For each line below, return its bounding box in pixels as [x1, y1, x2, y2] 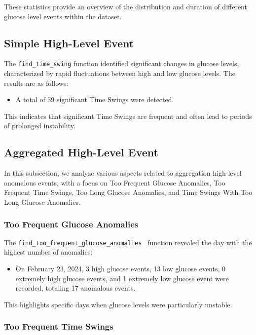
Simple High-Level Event [4, 35, 134, 50]
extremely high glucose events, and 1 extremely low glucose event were [15, 273, 229, 283]
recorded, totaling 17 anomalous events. [15, 283, 136, 293]
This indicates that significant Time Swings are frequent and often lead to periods [4, 111, 252, 121]
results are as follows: [4, 77, 69, 88]
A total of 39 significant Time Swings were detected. [15, 94, 174, 105]
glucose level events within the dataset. [4, 11, 122, 21]
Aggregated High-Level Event [4, 145, 158, 160]
